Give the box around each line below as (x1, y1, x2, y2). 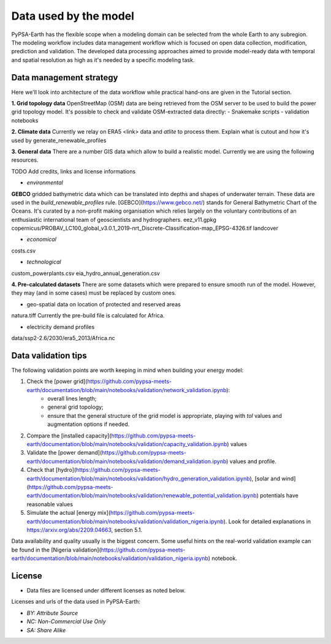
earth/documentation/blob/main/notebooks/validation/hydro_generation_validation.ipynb (26, 475, 250, 482)
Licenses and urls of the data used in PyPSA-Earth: (11, 598, 141, 605)
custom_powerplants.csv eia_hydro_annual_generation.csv (11, 270, 161, 277)
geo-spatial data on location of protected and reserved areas (26, 300, 181, 308)
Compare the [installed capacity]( (26, 432, 112, 439)
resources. (11, 156, 39, 164)
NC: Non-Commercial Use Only (26, 618, 107, 625)
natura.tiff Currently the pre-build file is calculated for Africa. (11, 312, 165, 319)
